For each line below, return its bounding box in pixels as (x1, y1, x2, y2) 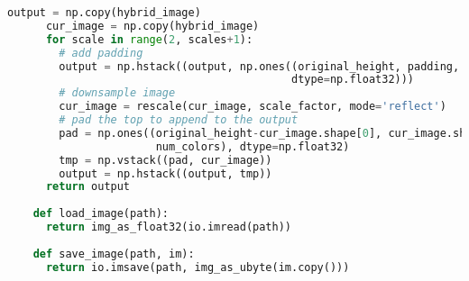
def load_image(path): (32, 207, 169, 221)
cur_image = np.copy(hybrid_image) (45, 19, 260, 32)
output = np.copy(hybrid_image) (7, 6, 201, 19)
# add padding (59, 46, 143, 59)
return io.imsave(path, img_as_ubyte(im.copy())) (45, 260, 350, 274)
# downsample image (59, 86, 176, 100)
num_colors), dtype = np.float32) (155, 140, 350, 153)
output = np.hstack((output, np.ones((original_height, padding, (59, 59, 460, 73)
